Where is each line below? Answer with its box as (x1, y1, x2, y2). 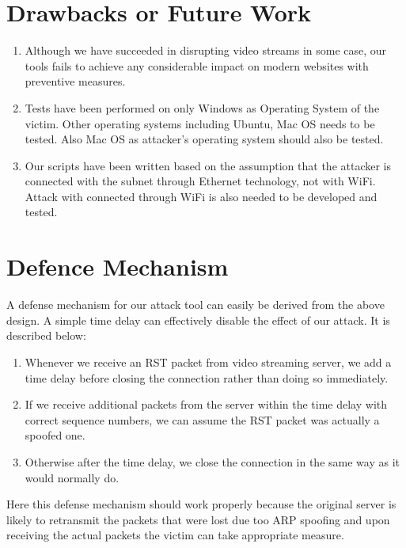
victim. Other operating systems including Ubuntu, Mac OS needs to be (25, 115, 375, 131)
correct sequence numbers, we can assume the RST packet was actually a (25, 411, 380, 428)
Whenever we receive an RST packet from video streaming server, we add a (25, 353, 392, 370)
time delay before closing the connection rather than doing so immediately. (25, 369, 389, 386)
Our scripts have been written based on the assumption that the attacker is (25, 157, 392, 173)
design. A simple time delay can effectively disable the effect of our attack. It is (6, 311, 390, 328)
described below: (6, 327, 86, 344)
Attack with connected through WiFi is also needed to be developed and (25, 188, 378, 204)
